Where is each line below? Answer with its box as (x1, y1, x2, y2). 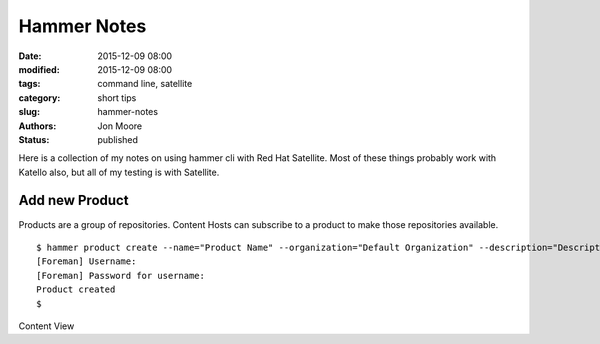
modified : (18, 63, 60, 75)
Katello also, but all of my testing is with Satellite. (18, 166, 220, 178)
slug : (18, 106, 40, 118)
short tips (97, 91, 137, 104)
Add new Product (18, 192, 129, 209)
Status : (18, 133, 50, 145)
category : (18, 91, 61, 104)
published (97, 133, 139, 145)
